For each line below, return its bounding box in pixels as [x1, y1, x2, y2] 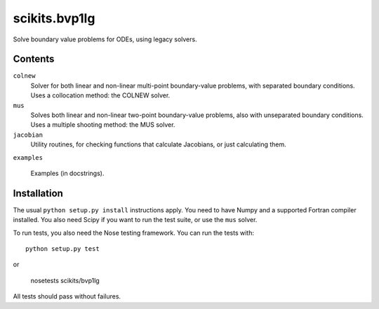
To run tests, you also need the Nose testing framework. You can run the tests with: [13, 228, 254, 237]
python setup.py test [25, 245, 100, 253]
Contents [13, 53, 55, 65]
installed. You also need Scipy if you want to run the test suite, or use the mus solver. [13, 216, 258, 224]
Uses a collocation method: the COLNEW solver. [30, 91, 171, 99]
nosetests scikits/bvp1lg [30, 276, 100, 284]
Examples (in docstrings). [30, 169, 105, 177]
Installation [13, 187, 63, 199]
